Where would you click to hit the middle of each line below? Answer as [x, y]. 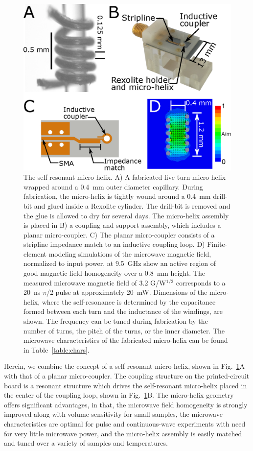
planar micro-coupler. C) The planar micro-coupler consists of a [119, 234]
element [35, 253]
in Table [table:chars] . [57, 349]
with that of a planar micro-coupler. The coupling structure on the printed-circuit [127, 376]
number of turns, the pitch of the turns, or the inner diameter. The [124, 330]
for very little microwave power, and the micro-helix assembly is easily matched [123, 433]
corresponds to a [201, 282]
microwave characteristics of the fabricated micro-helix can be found [126, 340]
